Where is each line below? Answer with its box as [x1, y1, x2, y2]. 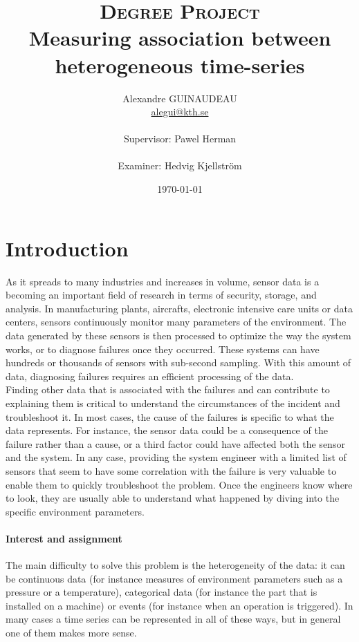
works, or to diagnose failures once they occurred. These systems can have [6, 341, 320, 356]
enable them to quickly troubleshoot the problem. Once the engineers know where [6, 477, 353, 491]
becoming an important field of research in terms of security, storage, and [6, 287, 317, 302]
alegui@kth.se [151, 104, 209, 119]
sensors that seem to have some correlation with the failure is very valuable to [6, 463, 337, 478]
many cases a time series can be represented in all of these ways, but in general [6, 612, 341, 626]
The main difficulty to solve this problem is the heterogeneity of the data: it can [6, 558, 345, 572]
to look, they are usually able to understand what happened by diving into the [6, 491, 340, 505]
